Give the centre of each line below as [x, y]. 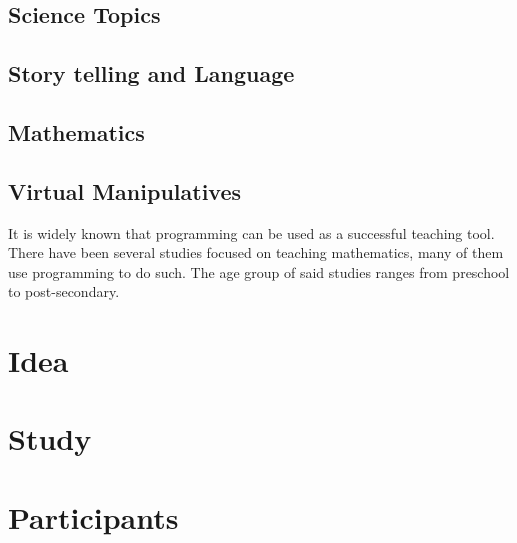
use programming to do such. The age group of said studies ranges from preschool [259, 271]
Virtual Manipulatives [125, 190]
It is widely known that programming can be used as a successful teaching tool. [251, 232]
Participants [93, 516]
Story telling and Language [151, 73]
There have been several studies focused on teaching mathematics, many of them [256, 252]
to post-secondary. [64, 291]
